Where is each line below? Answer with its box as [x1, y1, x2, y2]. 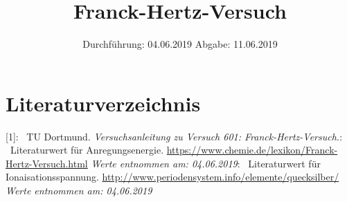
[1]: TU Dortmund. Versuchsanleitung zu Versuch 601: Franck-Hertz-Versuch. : [6, 129, 343, 143]
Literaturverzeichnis [6, 89, 201, 117]
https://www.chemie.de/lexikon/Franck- [166, 143, 338, 157]
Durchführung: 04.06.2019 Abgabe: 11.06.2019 [82, 37, 278, 51]
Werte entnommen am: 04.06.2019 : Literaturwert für [91, 156, 321, 170]
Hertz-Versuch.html [6, 156, 88, 170]
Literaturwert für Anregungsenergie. [10, 143, 164, 157]
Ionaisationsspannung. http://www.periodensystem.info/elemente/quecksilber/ [6, 169, 339, 184]
